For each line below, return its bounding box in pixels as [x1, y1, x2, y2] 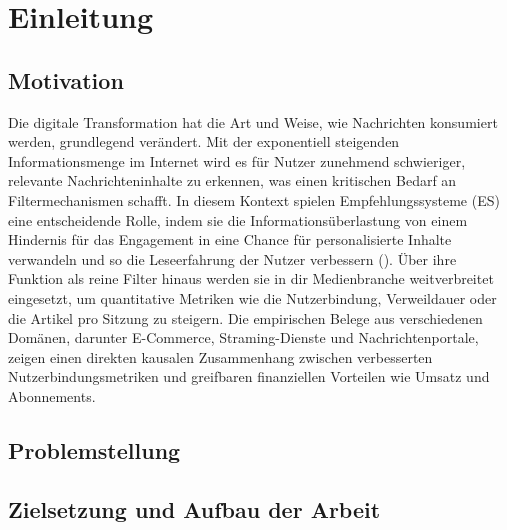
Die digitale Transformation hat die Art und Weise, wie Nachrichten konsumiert [8, 111, 498, 132]
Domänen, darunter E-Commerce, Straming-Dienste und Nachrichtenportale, [8, 327, 479, 348]
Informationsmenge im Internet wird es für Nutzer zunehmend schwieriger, [8, 150, 466, 171]
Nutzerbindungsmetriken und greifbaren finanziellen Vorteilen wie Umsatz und [8, 366, 490, 387]
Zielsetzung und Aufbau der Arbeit [8, 493, 381, 524]
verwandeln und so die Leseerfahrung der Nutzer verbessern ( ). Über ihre [8, 248, 457, 269]
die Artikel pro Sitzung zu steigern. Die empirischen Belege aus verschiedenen [8, 307, 483, 328]
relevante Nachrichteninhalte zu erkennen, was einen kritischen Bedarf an [8, 170, 457, 191]
